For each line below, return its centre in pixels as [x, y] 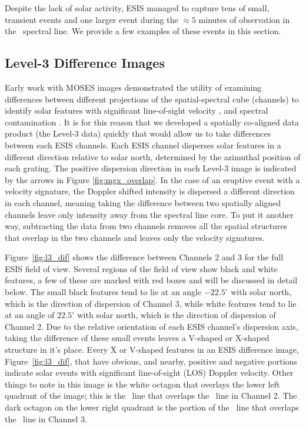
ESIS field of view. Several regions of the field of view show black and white [141, 268]
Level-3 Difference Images [85, 63]
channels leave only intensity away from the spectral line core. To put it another [149, 214]
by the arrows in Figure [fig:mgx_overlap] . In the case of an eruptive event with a [152, 179]
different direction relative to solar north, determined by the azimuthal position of [153, 156]
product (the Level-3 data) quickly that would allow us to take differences [138, 133]
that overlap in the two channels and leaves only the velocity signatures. [135, 237]
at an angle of [30, 315]
